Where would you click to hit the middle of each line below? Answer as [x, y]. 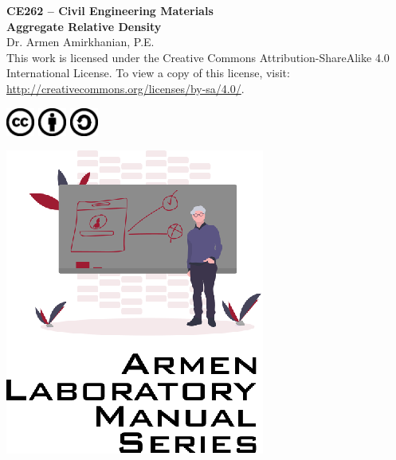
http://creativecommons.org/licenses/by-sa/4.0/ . [125, 88]
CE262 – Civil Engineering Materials [110, 10]
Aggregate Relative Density [84, 26]
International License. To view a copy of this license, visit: [148, 73]
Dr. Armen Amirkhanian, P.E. [80, 42]
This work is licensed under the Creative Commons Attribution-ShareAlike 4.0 [198, 57]
